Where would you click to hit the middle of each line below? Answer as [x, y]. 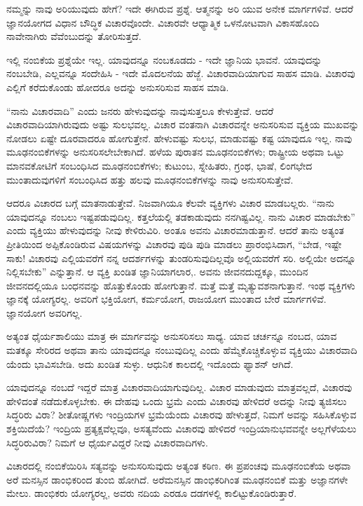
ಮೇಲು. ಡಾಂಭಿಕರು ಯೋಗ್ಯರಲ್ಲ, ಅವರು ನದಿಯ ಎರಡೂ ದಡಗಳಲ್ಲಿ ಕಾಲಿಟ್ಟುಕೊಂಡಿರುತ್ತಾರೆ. [152, 493]
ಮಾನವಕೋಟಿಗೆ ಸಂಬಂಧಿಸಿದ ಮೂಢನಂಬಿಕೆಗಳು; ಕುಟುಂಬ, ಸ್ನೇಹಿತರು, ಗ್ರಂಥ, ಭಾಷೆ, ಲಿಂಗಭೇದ [159, 165]
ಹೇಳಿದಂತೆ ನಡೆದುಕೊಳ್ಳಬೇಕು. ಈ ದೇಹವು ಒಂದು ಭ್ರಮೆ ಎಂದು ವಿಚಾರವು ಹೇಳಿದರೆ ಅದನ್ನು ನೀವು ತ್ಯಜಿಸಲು [177, 401]
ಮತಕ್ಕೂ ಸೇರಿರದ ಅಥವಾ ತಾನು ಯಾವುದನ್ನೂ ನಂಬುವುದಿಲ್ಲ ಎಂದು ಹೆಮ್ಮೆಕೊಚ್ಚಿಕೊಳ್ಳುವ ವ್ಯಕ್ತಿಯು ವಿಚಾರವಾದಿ [182, 350]
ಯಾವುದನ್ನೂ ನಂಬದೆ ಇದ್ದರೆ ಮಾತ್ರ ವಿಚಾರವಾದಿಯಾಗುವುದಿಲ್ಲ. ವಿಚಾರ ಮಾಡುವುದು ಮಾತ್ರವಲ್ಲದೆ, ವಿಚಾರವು [179, 387]
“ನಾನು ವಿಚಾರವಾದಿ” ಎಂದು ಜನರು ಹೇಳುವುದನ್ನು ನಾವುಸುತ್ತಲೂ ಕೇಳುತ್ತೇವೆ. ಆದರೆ [140, 110]
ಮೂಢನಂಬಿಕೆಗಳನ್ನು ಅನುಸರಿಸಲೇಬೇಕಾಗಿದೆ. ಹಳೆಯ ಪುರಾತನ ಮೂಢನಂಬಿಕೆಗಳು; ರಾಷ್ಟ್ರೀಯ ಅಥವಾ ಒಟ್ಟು [176, 152]
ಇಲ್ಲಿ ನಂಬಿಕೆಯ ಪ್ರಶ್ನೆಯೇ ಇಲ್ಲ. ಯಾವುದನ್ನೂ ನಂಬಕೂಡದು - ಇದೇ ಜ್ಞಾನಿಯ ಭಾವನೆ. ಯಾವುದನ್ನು [164, 59]
